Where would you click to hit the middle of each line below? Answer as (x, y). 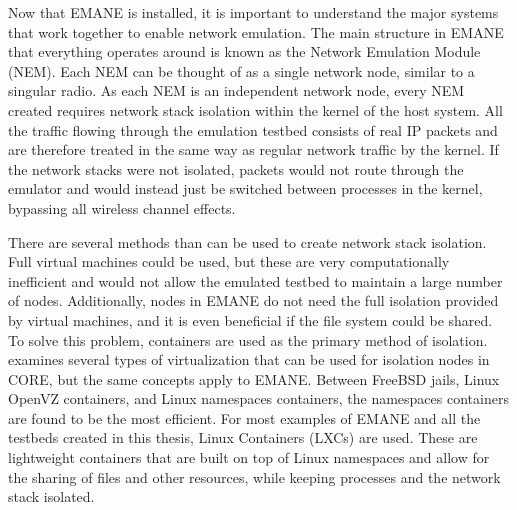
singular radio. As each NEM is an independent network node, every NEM (236, 90)
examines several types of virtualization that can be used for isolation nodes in (249, 359)
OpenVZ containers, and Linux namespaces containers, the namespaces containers (258, 398)
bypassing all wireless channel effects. (122, 207)
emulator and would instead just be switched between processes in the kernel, (245, 188)
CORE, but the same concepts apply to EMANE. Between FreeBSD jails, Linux (254, 378)
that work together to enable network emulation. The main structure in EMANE (256, 31)
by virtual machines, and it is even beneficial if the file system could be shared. (250, 319)
